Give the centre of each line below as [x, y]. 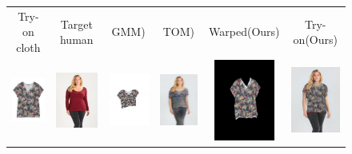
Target [76, 24]
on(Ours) [315, 39]
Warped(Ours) [244, 32]
